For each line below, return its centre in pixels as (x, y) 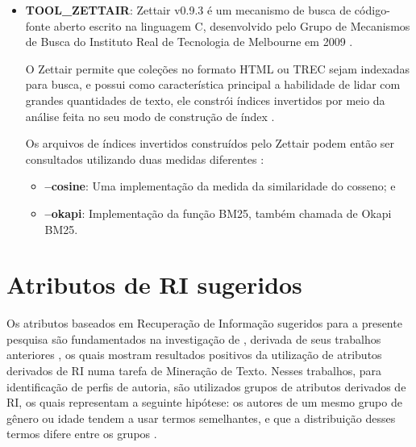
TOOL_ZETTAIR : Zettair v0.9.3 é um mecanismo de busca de (188, 10)
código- (372, 10)
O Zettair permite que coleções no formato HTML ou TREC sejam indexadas (217, 68)
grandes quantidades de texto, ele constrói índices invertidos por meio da (205, 100)
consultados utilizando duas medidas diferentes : (145, 159)
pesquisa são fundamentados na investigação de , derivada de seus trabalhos (194, 338)
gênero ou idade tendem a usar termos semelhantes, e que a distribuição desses (201, 418)
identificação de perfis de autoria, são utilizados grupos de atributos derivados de (206, 386)
